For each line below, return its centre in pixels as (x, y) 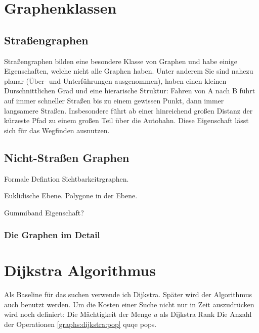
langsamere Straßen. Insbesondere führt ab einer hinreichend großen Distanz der (128, 110)
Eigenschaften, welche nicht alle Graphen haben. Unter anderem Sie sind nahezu (129, 71)
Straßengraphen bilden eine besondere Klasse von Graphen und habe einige (121, 61)
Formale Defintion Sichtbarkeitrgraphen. (67, 178)
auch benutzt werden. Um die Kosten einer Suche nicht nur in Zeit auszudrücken (129, 304)
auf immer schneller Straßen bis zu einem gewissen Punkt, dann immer (114, 100)
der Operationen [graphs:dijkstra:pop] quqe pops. (80, 324)
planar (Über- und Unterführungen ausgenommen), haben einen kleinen (115, 80)
